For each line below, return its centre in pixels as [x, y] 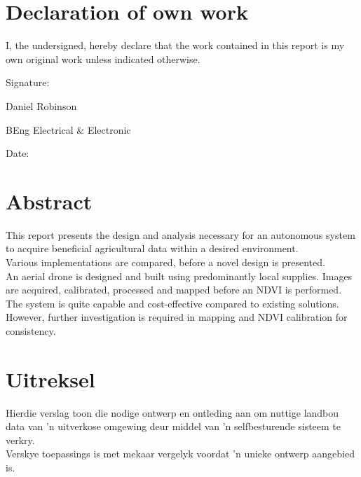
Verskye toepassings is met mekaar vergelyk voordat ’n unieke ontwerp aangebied [180, 454]
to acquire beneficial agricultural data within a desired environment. [152, 248]
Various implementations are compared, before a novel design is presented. [165, 262]
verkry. [20, 440]
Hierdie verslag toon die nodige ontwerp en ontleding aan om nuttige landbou [172, 412]
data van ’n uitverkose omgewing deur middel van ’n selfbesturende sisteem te [173, 426]
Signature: [28, 82]
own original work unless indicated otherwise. [103, 58]
